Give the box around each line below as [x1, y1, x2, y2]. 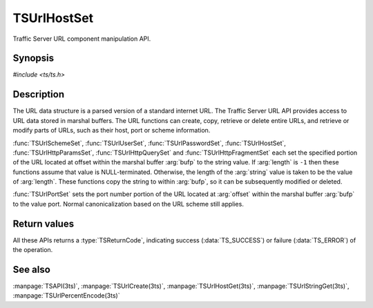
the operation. [12, 246, 53, 254]
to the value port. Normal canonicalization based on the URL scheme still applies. [12, 200, 245, 208]
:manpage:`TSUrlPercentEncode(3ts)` [12, 291, 120, 300]
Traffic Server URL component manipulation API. [12, 35, 151, 43]
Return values [12, 218, 75, 229]
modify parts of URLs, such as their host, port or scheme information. [12, 126, 211, 135]
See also [12, 263, 51, 276]
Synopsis [12, 52, 55, 64]
